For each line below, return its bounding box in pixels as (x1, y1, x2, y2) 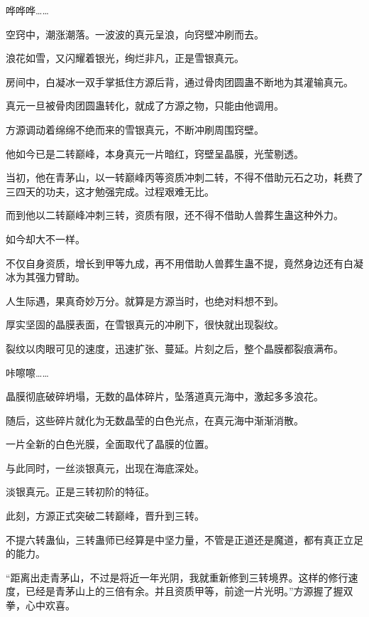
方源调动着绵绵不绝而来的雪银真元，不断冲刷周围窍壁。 (6, 122, 264, 136)
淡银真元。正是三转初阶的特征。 (6, 484, 155, 499)
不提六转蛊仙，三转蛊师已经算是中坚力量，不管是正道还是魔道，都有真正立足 (6, 532, 363, 547)
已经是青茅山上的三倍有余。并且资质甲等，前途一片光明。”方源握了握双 (25, 584, 353, 599)
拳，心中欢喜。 (6, 598, 75, 613)
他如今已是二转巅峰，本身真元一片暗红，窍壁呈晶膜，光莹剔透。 (6, 146, 304, 161)
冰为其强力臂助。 (6, 269, 85, 284)
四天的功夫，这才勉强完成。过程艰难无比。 (15, 183, 214, 198)
